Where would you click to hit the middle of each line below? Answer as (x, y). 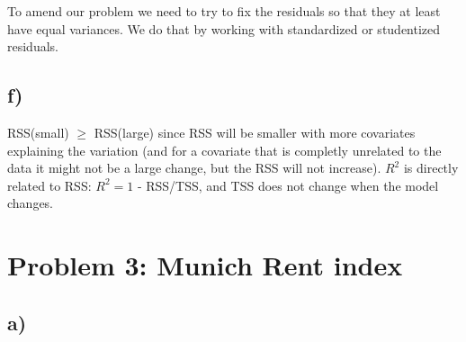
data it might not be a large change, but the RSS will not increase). (194, 168)
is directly (431, 168)
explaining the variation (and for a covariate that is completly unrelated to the (224, 150)
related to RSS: (49, 185)
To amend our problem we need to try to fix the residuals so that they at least (224, 11)
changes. (31, 203)
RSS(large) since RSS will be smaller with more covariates (255, 132)
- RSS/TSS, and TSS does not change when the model (288, 185)
